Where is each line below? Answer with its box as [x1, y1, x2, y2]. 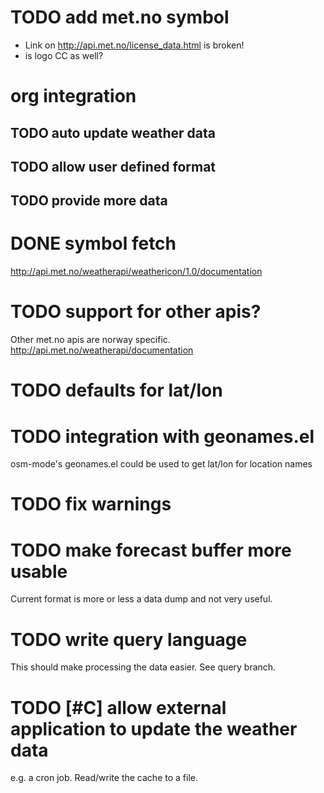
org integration [10, 85, 137, 108]
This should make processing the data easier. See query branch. [10, 661, 277, 673]
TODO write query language [10, 628, 248, 651]
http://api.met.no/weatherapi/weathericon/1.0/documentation [10, 266, 263, 278]
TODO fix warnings [10, 493, 172, 516]
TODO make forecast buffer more [10, 539, 292, 561]
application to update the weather [10, 717, 298, 740]
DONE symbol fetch [10, 232, 177, 255]
